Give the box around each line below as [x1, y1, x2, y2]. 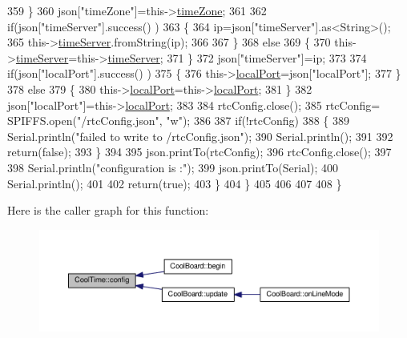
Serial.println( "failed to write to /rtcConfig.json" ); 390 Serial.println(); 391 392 [7, 127, 393, 144]
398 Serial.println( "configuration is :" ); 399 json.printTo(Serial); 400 [7, 159, 339, 175]
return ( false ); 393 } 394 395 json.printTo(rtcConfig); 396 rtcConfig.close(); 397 [7, 143, 392, 160]
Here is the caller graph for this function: [7, 202, 209, 219]
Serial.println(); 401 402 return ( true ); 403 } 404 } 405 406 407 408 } [7, 175, 342, 191]
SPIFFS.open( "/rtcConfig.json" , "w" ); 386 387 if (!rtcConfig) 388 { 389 [7, 112, 350, 129]
